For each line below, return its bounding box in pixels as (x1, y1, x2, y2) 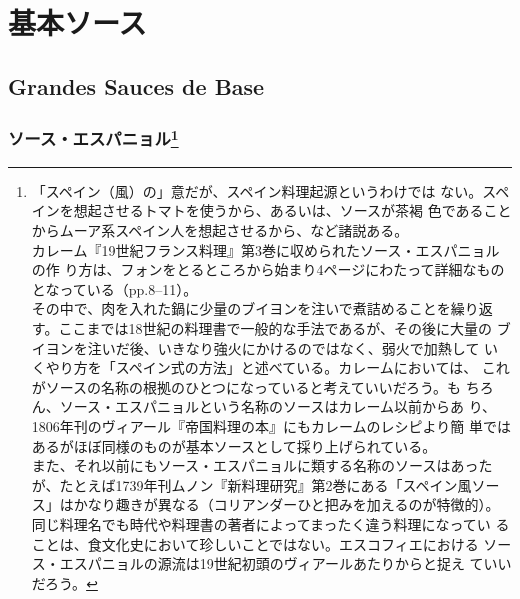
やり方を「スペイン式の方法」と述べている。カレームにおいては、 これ (45, 357, 510, 378)
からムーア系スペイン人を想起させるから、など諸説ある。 (31, 220, 409, 241)
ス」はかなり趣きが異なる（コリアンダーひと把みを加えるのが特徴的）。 (31, 494, 500, 515)
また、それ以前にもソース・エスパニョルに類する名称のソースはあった (31, 455, 493, 476)
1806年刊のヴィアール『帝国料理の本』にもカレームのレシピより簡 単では (31, 415, 511, 436)
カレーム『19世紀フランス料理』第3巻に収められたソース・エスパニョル (31, 239, 500, 260)
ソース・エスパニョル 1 (8, 124, 179, 151)
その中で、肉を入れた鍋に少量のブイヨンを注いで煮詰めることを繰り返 (31, 298, 493, 319)
